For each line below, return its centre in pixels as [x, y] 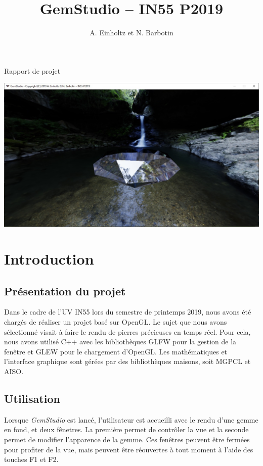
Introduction [49, 259]
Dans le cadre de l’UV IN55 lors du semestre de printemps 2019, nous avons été [128, 312]
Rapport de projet [32, 70]
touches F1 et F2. [31, 459]
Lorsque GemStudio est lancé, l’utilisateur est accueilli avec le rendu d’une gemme [131, 419]
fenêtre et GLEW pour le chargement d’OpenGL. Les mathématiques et [116, 351]
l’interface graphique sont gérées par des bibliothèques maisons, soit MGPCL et [127, 361]
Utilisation [32, 398]
